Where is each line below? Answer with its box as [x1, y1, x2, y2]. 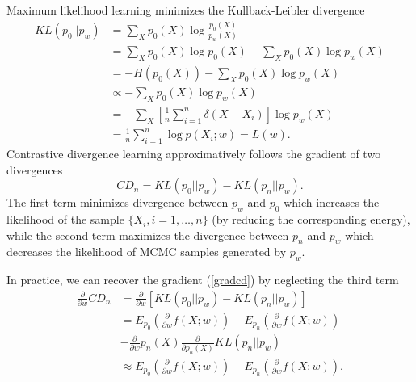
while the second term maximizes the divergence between [6, 226, 289, 243]
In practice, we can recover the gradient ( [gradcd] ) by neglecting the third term [6, 271, 399, 288]
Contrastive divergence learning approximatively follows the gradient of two [6, 145, 381, 162]
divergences [6, 161, 63, 178]
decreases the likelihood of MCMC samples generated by [6, 243, 287, 260]
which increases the [284, 194, 380, 211]
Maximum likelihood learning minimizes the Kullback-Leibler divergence [6, 2, 365, 18]
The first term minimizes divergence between [6, 194, 229, 211]
